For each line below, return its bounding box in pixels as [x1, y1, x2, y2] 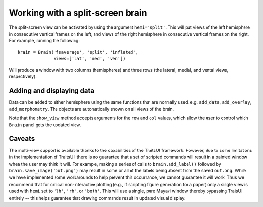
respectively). [9, 74, 37, 79]
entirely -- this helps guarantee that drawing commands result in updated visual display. [9, 195, 186, 201]
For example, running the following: [9, 38, 80, 44]
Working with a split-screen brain [9, 7, 147, 18]
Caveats [9, 134, 35, 143]
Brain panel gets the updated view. [9, 122, 81, 128]
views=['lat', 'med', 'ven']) [54, 56, 126, 62]
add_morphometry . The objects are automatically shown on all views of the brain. [9, 106, 174, 112]
